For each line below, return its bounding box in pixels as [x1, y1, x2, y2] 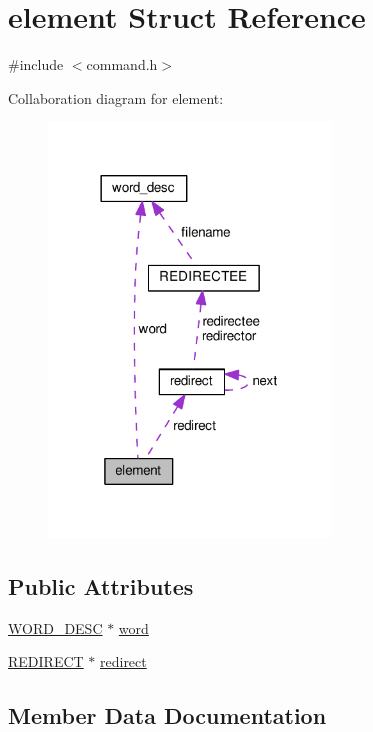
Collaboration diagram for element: [8, 87, 224, 108]
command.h [86, 54, 158, 75]
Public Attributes [8, 571, 194, 602]
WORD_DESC [8, 617, 103, 638]
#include [8, 54, 64, 75]
